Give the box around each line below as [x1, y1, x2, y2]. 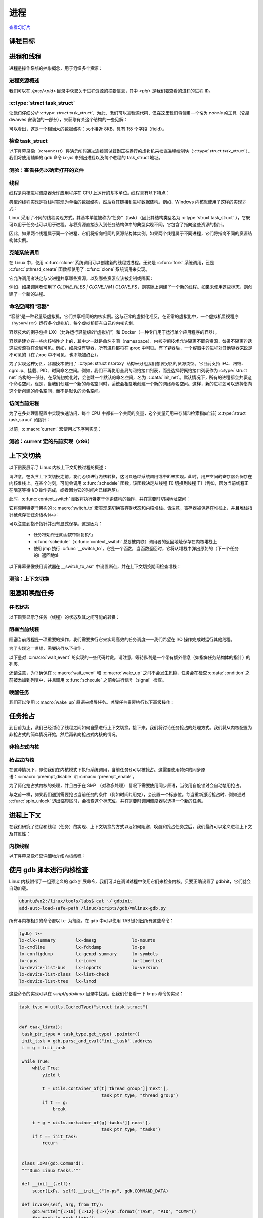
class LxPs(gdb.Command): [22, 1161, 84, 1166]
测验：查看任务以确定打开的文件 [9, 167, 84, 173]
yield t [42, 1072, 61, 1078]
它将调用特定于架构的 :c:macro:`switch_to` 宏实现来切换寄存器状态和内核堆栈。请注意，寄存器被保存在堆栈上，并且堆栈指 [9, 505, 253, 511]
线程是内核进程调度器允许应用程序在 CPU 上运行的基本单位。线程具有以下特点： [9, 190, 170, 196]
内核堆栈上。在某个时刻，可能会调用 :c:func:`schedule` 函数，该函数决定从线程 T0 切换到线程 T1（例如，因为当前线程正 [9, 480, 249, 486]
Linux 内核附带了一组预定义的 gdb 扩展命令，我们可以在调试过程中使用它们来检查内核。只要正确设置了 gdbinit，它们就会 [9, 878, 251, 884]
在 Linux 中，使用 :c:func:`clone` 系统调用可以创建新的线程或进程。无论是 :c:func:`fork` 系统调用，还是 [9, 260, 214, 266]
